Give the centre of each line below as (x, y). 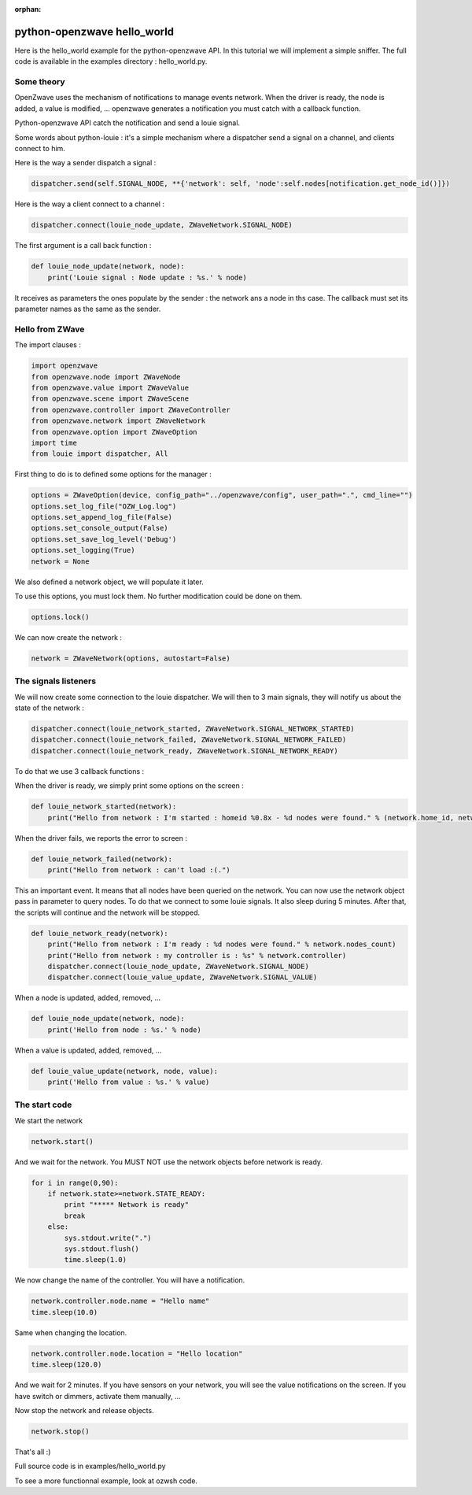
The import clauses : (48, 345)
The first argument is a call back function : (83, 246)
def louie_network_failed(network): (102, 859)
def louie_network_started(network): (104, 807)
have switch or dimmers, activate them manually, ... (98, 1396)
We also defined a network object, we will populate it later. (109, 582)
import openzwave (65, 366)
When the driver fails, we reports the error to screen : (101, 838)
